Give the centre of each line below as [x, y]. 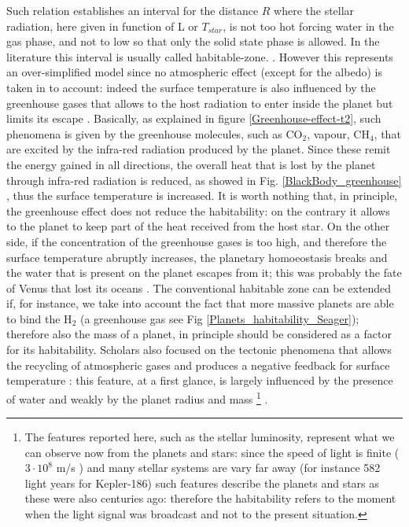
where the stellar [314, 10]
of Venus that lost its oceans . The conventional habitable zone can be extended [199, 287]
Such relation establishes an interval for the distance [133, 10]
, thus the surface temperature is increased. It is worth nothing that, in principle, [202, 195]
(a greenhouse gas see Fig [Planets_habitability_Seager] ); [219, 318]
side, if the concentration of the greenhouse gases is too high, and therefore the [197, 241]
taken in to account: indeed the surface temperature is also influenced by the [191, 87]
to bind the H [39, 318]
